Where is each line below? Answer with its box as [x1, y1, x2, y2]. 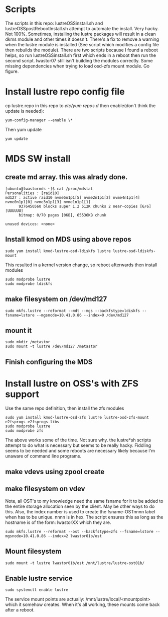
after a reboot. [5, 607, 35, 613]
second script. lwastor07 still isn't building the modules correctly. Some [5, 57, 153, 63]
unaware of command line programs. [5, 453, 82, 459]
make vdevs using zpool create [5, 468, 105, 476]
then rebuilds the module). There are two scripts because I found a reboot [5, 47, 158, 53]
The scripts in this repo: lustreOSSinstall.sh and [5, 20, 103, 26]
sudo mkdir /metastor [5, 340, 51, 345]
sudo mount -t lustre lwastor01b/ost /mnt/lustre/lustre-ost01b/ [5, 560, 144, 566]
